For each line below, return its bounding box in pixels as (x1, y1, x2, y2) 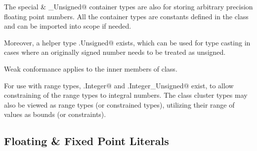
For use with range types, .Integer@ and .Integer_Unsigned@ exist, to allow (4, 80, 234, 90)
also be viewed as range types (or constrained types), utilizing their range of (4, 99, 235, 110)
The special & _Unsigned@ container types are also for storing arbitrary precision (4, 1, 253, 11)
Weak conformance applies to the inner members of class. (4, 63, 177, 74)
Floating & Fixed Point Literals (4, 133, 169, 149)
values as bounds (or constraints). (4, 109, 106, 119)
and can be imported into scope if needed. (4, 21, 131, 31)
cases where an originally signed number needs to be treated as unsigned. (4, 47, 226, 57)
